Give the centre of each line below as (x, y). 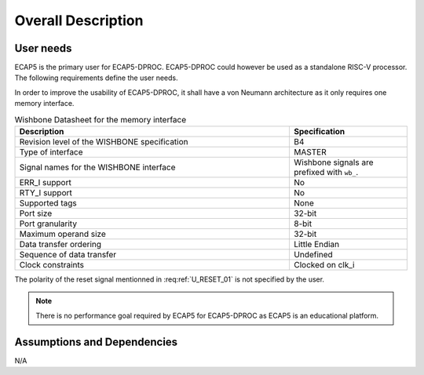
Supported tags (48, 203)
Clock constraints (52, 265)
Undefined (313, 255)
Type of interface (51, 152)
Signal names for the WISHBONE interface (97, 167)
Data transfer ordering (60, 244)
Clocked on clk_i (324, 265)
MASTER (310, 152)
